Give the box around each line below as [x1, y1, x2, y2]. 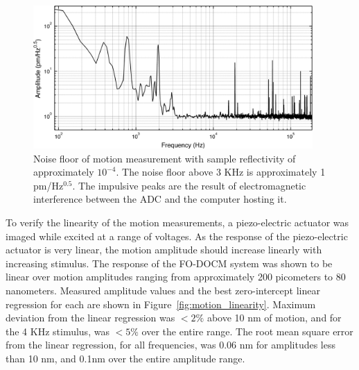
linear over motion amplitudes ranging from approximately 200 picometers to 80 [6, 269, 346, 284]
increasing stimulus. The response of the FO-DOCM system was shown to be [6, 255, 333, 270]
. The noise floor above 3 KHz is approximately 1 [116, 165, 326, 179]
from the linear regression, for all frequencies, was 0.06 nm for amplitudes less [6, 337, 336, 352]
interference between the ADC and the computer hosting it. [33, 192, 287, 206]
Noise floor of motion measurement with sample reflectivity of [33, 151, 296, 165]
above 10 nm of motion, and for [207, 310, 342, 325]
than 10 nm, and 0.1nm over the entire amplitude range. [6, 351, 245, 366]
